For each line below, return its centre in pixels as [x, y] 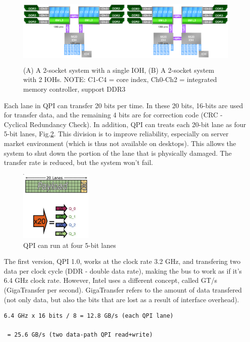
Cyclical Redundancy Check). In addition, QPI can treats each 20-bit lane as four [125, 124]
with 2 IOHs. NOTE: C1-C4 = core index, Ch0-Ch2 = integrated [120, 79]
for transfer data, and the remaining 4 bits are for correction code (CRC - [113, 115]
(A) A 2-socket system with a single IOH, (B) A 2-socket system [119, 70]
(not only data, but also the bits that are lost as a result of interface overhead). [122, 299]
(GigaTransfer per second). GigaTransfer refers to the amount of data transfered [123, 290]
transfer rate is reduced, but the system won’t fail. [79, 162]
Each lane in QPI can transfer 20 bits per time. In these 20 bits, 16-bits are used [124, 105]
